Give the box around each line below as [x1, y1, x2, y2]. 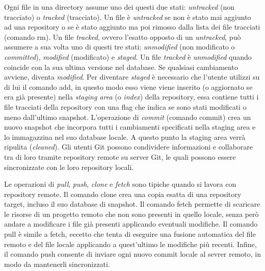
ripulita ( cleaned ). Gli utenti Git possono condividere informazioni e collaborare [4, 141, 253, 152]
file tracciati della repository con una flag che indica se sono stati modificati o [4, 101, 247, 112]
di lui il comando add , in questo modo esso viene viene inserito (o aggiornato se [4, 81, 253, 92]
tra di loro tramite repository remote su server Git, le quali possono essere [4, 151, 236, 162]
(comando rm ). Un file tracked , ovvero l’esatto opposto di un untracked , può [4, 31, 241, 42]
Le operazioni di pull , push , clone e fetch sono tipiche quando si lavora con [4, 179, 236, 189]
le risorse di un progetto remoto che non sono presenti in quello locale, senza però [4, 208, 259, 219]
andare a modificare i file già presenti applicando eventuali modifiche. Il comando [4, 218, 258, 229]
